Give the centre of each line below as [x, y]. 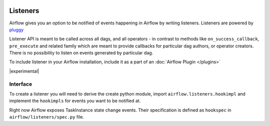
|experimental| [24, 71]
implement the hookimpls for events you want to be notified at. [75, 101]
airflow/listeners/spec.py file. [47, 117]
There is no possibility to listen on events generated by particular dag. [81, 53]
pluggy [16, 29]
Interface [21, 84]
